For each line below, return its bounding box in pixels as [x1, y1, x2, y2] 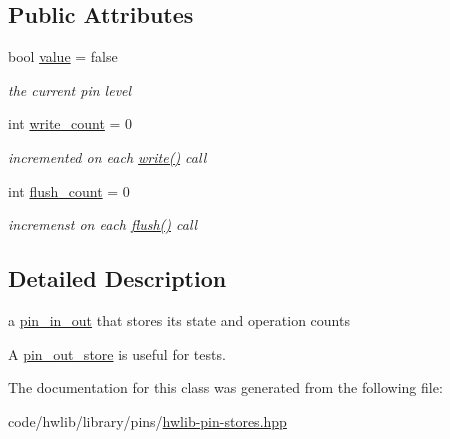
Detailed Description [8, 263, 227, 294]
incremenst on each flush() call [8, 214, 198, 235]
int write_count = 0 [8, 113, 133, 134]
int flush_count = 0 [8, 180, 130, 201]
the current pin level [8, 79, 132, 100]
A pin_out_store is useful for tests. [8, 343, 226, 364]
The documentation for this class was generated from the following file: [8, 377, 443, 398]
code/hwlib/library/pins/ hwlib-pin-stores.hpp [8, 410, 287, 431]
